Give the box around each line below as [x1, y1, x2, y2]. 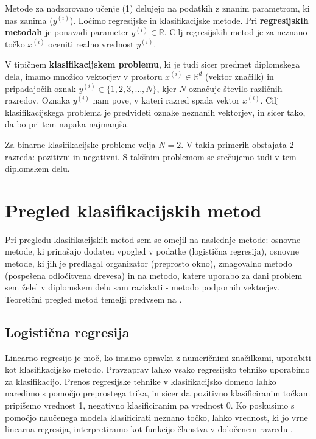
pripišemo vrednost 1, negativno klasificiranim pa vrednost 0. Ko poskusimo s [5, 398, 295, 411]
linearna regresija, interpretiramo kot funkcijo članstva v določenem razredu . [5, 423, 293, 435]
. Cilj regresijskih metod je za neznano [164, 26, 307, 38]
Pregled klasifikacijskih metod [5, 197, 262, 222]
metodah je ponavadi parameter [5, 26, 128, 38]
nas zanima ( [5, 13, 53, 26]
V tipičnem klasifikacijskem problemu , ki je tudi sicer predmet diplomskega [5, 58, 300, 71]
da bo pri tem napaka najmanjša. [5, 118, 130, 130]
